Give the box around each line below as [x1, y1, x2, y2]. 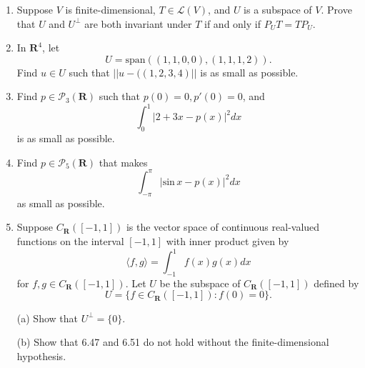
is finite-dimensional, [65, 2, 156, 16]
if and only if [204, 16, 261, 31]
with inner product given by [166, 233, 289, 248]
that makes [99, 154, 148, 169]
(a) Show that [16, 310, 78, 325]
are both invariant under [84, 16, 192, 31]
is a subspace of [244, 2, 312, 16]
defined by [314, 275, 359, 290]
